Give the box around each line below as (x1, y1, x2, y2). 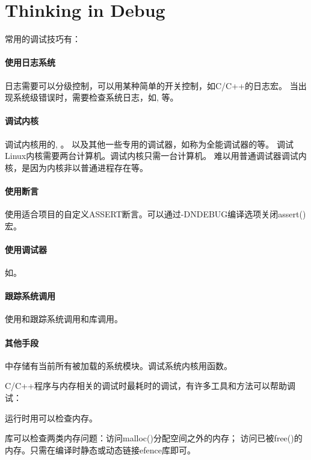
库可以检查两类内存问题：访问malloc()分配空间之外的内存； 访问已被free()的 (5, 432, 303, 444)
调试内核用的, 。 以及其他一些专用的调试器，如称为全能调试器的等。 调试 (5, 137, 294, 150)
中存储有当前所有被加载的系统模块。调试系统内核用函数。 (5, 359, 232, 371)
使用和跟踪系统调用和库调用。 (5, 312, 123, 325)
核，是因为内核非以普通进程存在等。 (5, 161, 148, 173)
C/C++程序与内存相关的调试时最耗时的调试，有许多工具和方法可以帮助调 (5, 379, 295, 392)
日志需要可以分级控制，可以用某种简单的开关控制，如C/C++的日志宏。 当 (5, 79, 298, 92)
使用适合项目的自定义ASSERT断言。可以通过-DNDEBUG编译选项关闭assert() (5, 208, 306, 220)
